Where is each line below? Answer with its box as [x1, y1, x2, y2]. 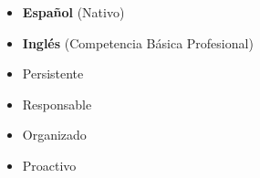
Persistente [22, 64, 84, 83]
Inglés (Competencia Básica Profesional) [22, 33, 254, 52]
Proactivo [22, 155, 77, 174]
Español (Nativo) [22, 3, 125, 21]
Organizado [22, 125, 87, 144]
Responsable [22, 94, 92, 113]
